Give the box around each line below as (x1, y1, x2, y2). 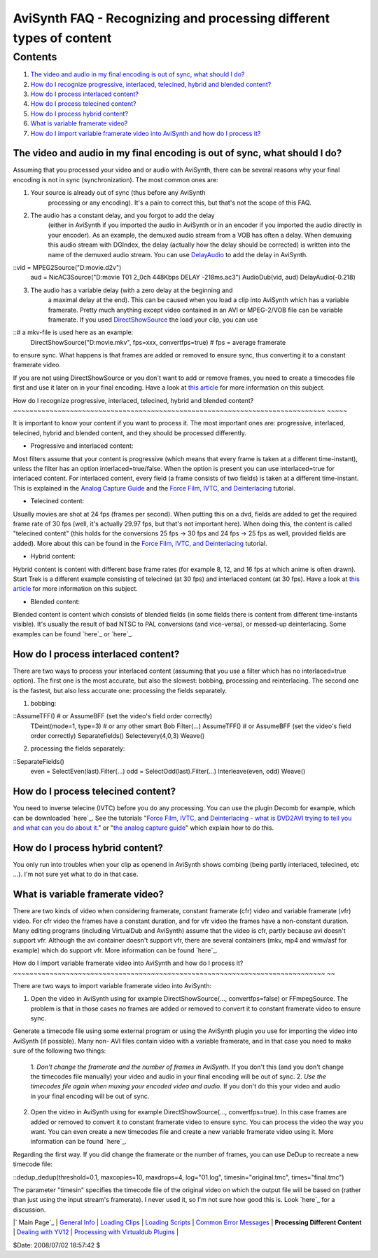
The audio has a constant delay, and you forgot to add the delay (30, 211, 215, 219)
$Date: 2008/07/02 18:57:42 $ (13, 1240, 101, 1249)
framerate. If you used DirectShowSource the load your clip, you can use (48, 315, 258, 324)
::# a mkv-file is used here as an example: (13, 328, 134, 336)
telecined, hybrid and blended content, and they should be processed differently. (13, 428, 246, 437)
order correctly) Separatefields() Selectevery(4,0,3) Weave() (30, 732, 205, 740)
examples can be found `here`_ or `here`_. (13, 629, 133, 638)
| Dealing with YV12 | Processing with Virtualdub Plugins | (13, 1228, 179, 1236)
